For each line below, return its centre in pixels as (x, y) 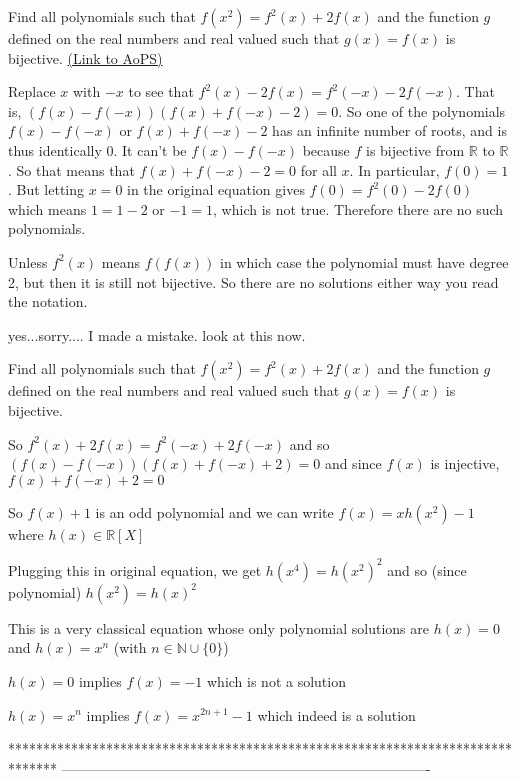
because (326, 149)
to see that (161, 91)
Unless (28, 261)
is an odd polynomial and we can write (214, 511)
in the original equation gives (216, 189)
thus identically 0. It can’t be (97, 149)
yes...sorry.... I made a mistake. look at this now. (157, 334)
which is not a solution (276, 680)
